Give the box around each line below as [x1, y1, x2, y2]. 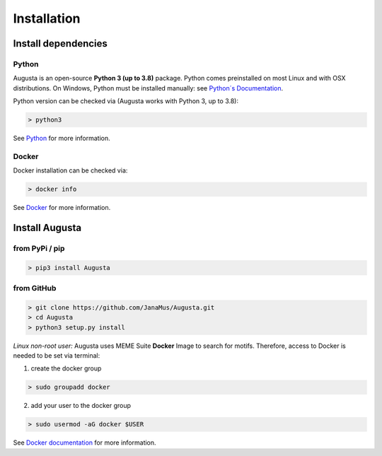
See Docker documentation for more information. [13, 438, 156, 447]
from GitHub [13, 283, 57, 293]
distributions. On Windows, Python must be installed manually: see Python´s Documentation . [13, 83, 284, 92]
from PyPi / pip [13, 243, 65, 253]
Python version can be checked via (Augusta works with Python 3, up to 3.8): [13, 97, 238, 105]
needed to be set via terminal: [13, 351, 100, 360]
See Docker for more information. [13, 204, 111, 212]
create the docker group [30, 364, 102, 373]
